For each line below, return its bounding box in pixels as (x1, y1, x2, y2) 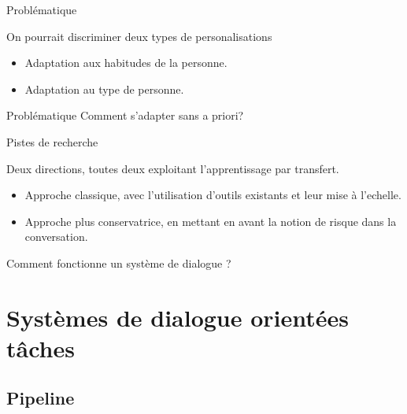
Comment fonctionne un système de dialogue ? (6, 254, 231, 271)
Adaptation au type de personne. (24, 80, 184, 97)
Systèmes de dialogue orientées (6, 301, 350, 333)
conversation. (24, 228, 88, 245)
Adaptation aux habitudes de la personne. (24, 54, 228, 71)
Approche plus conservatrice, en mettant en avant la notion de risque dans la (24, 213, 397, 229)
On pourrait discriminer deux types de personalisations (6, 28, 272, 44)
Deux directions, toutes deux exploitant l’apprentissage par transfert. (6, 160, 339, 176)
